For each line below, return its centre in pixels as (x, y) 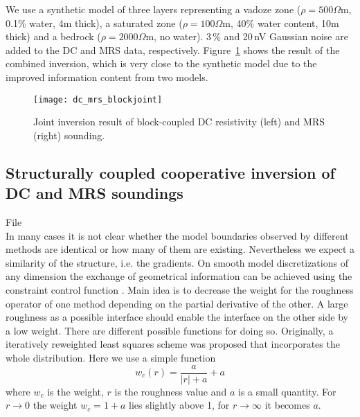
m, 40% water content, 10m (281, 23)
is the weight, (75, 391)
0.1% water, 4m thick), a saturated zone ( (94, 23)
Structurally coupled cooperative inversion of (170, 172)
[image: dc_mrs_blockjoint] (98, 99)
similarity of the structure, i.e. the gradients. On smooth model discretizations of (177, 262)
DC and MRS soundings (94, 193)
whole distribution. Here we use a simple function (111, 357)
